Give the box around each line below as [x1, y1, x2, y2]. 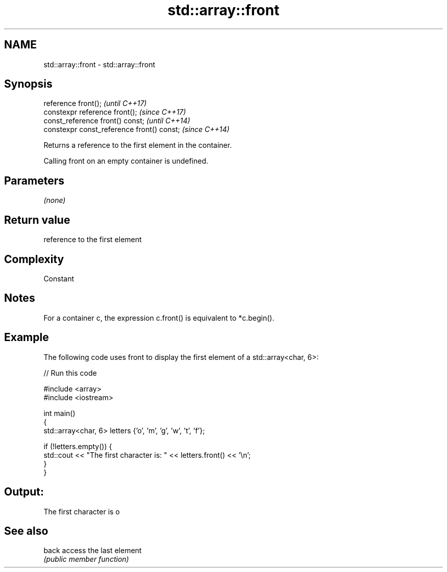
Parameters [4, 174, 64, 187]
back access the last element [43, 546, 142, 555]
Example [4, 331, 49, 344]
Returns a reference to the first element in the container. [43, 141, 232, 150]
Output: [4, 485, 44, 499]
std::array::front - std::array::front [43, 60, 156, 69]
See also [4, 524, 48, 537]
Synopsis [4, 77, 53, 91]
